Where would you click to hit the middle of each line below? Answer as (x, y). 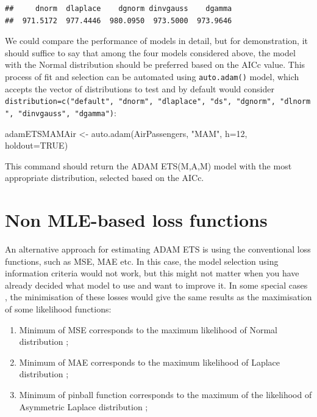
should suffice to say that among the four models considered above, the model (150, 52)
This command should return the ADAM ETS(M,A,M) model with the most (148, 165)
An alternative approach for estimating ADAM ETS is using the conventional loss (158, 249)
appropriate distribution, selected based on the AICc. (105, 178)
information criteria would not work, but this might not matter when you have (152, 273)
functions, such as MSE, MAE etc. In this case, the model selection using (142, 261)
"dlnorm (295, 102)
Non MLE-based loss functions (136, 220)
